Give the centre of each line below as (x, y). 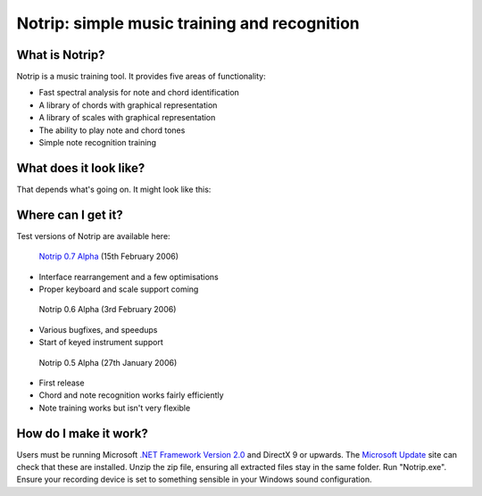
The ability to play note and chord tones (112, 130)
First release (62, 383)
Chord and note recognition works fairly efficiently (131, 395)
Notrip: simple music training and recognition (188, 23)
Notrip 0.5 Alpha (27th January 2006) (108, 362)
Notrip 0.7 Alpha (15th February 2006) (108, 256)
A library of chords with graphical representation (128, 105)
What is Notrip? (61, 55)
